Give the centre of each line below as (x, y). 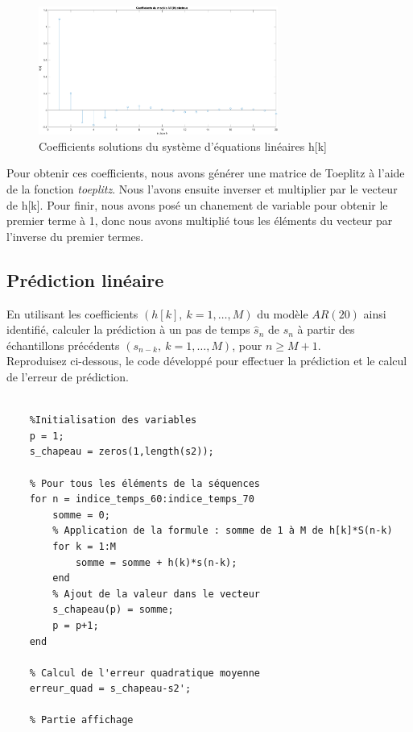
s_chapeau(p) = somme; (113, 610)
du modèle (283, 313)
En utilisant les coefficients (72, 313)
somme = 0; (81, 515)
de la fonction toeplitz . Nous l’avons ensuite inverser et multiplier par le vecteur (202, 189)
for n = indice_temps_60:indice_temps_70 (142, 499)
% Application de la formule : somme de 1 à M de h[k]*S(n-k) (223, 531)
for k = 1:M (85, 546)
